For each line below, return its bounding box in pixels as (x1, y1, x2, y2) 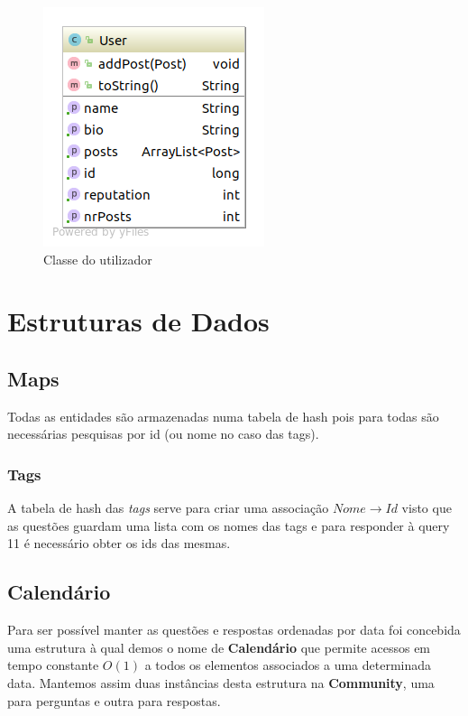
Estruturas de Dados (7, 302, 270, 339)
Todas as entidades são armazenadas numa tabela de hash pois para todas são (7, 406, 439, 425)
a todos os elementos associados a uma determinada (144, 656, 432, 674)
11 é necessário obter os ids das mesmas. (7, 534, 231, 553)
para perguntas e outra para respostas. (7, 691, 221, 710)
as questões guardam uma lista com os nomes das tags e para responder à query (7, 516, 450, 535)
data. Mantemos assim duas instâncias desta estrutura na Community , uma (7, 673, 435, 692)
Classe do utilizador (43, 249, 152, 268)
